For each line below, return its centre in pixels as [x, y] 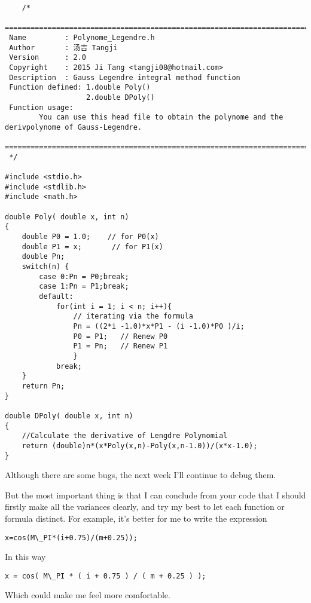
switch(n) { [45, 267]
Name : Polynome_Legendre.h [82, 37]
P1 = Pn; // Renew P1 [121, 346]
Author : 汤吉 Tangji [63, 48]
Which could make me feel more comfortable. [88, 595]
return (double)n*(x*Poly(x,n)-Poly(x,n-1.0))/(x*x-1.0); [140, 446]
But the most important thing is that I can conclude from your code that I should [155, 495]
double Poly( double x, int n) [67, 217]
